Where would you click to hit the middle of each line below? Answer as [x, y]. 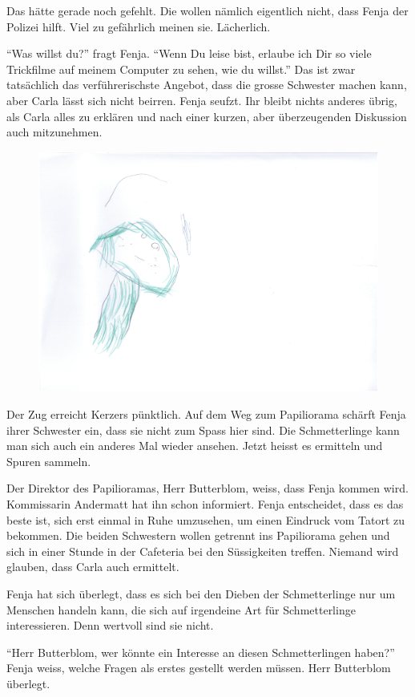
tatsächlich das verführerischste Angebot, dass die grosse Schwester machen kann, [207, 85]
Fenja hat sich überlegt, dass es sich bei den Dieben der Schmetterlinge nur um [201, 593]
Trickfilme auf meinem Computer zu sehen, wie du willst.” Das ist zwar [181, 69]
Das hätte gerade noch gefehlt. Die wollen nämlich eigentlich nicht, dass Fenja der [207, 10]
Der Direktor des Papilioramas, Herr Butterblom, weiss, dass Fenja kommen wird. [207, 488]
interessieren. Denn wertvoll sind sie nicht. [110, 625]
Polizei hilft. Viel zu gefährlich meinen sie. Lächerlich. [139, 26]
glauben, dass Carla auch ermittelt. [93, 567]
